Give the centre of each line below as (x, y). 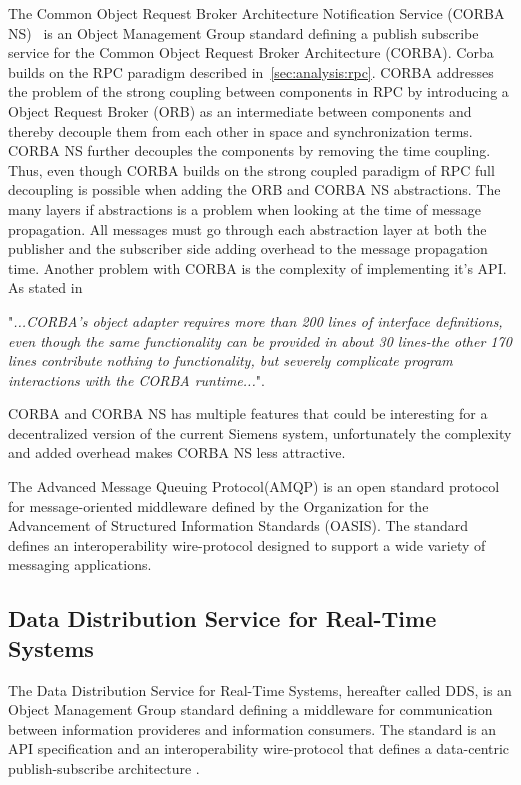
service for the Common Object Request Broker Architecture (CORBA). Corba (251, 52)
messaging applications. (80, 564)
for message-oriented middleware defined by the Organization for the (218, 505)
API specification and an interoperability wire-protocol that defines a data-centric (259, 748)
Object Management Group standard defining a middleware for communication (250, 709)
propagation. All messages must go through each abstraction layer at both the (247, 228)
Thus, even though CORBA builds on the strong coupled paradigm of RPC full (251, 169)
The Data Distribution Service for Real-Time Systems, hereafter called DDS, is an (260, 689)
